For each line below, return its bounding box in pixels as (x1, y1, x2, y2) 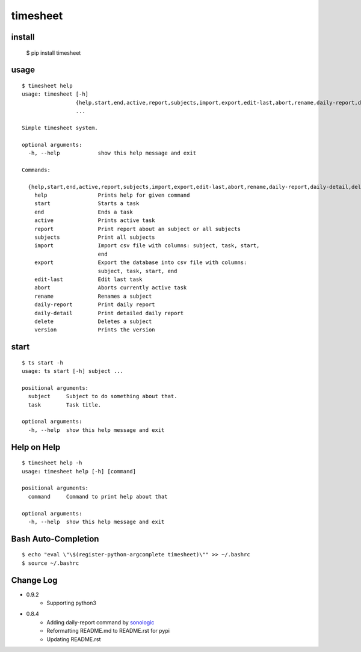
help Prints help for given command (34, 192, 190, 198)
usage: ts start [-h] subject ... (22, 368, 123, 375)
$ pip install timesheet (26, 49, 81, 57)
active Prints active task (34, 217, 156, 224)
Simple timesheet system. (22, 124, 99, 131)
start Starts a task (34, 200, 140, 207)
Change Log (11, 575, 58, 585)
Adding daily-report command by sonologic (46, 618, 155, 626)
